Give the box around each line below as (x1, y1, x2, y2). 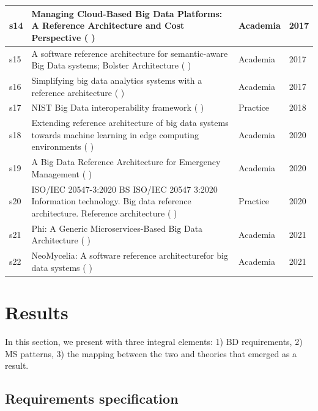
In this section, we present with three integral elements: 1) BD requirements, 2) (5, 335, 303, 347)
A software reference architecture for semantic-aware (31, 46, 228, 59)
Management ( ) (31, 167, 92, 180)
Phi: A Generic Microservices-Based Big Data (31, 221, 203, 234)
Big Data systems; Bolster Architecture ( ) (31, 59, 191, 72)
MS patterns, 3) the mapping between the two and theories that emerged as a (5, 347, 297, 360)
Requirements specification (5, 389, 179, 408)
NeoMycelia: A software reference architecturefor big (31, 249, 228, 262)
